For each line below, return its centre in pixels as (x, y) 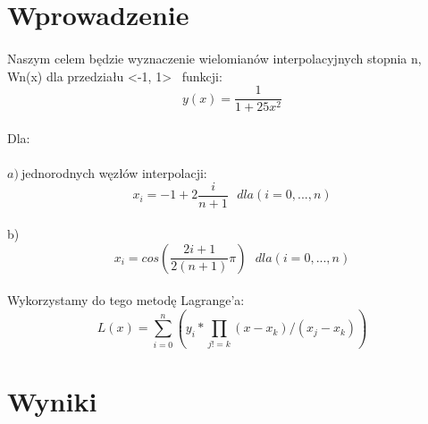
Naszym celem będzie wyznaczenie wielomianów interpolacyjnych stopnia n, (214, 58)
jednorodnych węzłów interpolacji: (114, 173)
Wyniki (52, 400)
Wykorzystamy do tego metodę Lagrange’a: (126, 300)
